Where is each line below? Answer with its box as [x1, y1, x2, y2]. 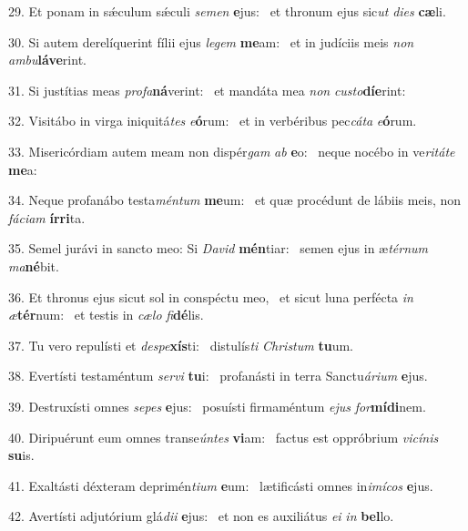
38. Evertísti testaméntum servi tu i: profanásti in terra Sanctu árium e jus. [8, 366, 428, 385]
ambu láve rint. [8, 50, 86, 69]
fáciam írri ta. [8, 208, 86, 227]
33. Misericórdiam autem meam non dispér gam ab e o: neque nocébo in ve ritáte [8, 141, 455, 160]
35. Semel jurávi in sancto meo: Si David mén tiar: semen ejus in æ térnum [8, 239, 429, 258]
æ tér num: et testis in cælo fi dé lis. [8, 305, 204, 324]
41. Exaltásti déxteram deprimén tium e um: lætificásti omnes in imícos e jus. [8, 475, 433, 495]
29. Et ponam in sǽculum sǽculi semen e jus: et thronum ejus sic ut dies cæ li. [8, 2, 446, 20]
